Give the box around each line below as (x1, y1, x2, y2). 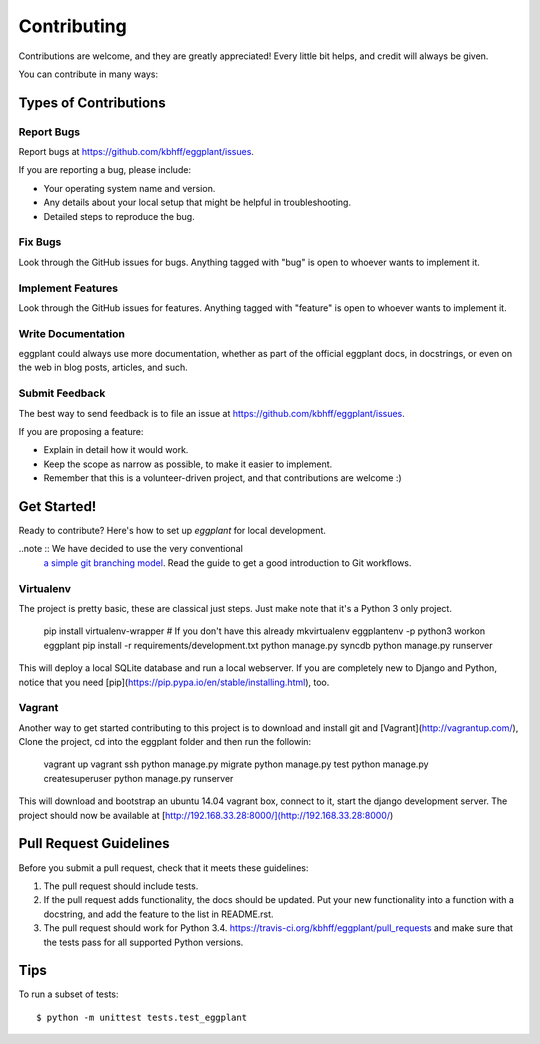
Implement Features (18, 281, 119, 295)
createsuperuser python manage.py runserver (43, 772, 234, 784)
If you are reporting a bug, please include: (18, 164, 192, 176)
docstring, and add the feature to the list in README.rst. (43, 908, 274, 920)
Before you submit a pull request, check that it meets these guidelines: (18, 861, 309, 874)
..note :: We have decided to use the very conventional (18, 543, 244, 555)
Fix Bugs (18, 235, 62, 249)
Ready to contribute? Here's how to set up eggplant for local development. (18, 525, 327, 537)
